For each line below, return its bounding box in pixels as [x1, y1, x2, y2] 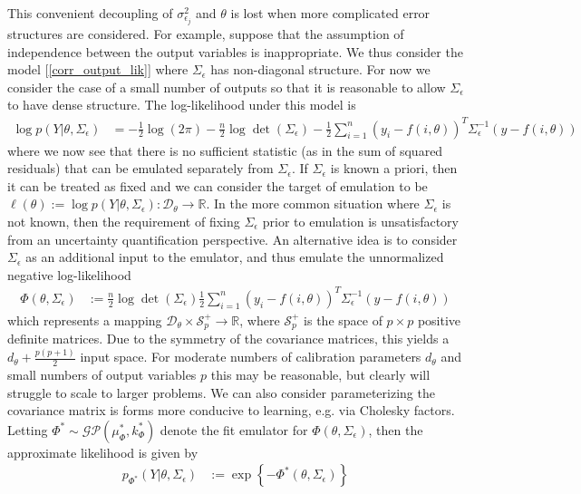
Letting [7, 420, 48, 439]
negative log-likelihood [7, 265, 131, 284]
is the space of [304, 310, 382, 329]
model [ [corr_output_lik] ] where [7, 60, 189, 79]
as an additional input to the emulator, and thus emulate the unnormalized [25, 247, 444, 266]
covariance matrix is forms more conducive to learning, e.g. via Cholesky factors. [7, 401, 455, 420]
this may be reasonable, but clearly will [210, 365, 431, 384]
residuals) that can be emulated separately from [7, 159, 274, 178]
